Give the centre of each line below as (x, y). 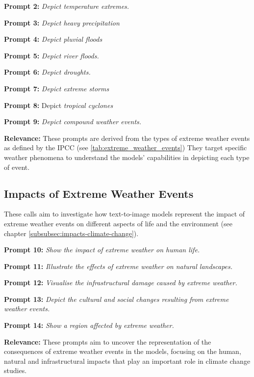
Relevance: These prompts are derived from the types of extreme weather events (127, 138)
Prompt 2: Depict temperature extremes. (67, 6)
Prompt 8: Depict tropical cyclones (59, 105)
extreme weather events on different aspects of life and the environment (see (118, 223)
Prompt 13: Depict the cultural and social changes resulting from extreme (116, 299)
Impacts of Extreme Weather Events (99, 193)
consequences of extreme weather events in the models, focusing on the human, (123, 351)
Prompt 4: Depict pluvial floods (53, 39)
